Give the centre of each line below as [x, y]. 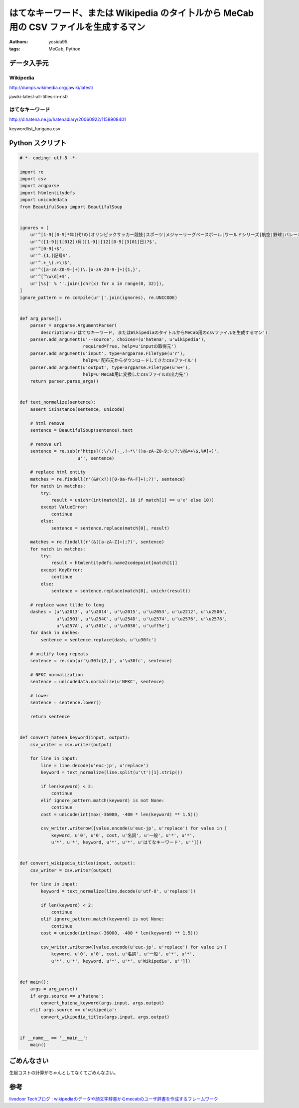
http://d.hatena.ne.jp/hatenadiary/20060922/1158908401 [68, 119]
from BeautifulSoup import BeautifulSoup [71, 207]
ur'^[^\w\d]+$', [50, 277]
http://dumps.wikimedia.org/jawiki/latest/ [51, 87]
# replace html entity [58, 472]
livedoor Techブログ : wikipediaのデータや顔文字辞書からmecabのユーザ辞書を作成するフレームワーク [114, 1099]
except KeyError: [62, 570]
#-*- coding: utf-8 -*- [49, 158]
